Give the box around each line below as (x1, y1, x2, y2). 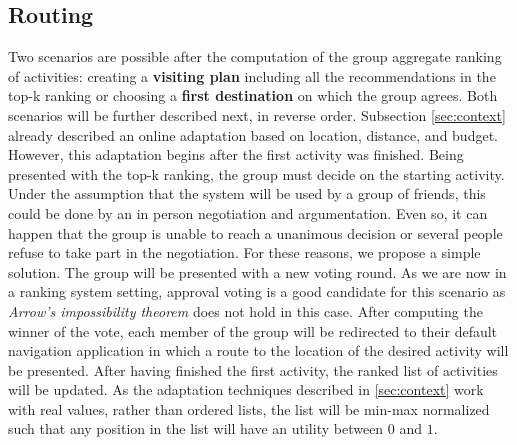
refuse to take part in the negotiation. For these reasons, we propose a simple (8, 242, 481, 263)
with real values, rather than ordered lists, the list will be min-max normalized (8, 398, 490, 419)
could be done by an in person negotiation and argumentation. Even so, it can (8, 202, 488, 223)
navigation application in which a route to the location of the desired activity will (8, 340, 509, 361)
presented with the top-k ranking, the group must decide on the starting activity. (8, 163, 505, 184)
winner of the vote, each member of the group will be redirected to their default (8, 320, 498, 341)
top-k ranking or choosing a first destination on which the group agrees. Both (8, 85, 498, 106)
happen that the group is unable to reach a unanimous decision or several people (8, 222, 503, 243)
